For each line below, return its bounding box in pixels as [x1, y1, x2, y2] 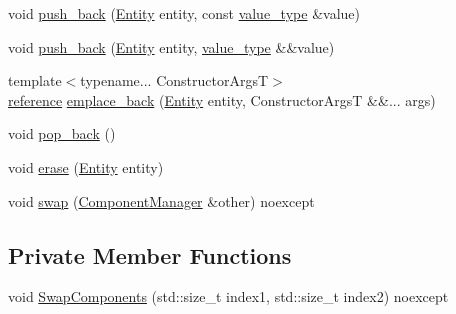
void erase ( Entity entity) [8, 156, 164, 177]
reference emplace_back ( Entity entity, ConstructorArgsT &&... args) [8, 89, 436, 110]
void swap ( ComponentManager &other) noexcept [8, 190, 315, 211]
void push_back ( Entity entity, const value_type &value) [8, 3, 360, 23]
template [8, 70, 62, 91]
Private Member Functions [8, 239, 292, 270]
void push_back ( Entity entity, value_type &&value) [8, 36, 335, 57]
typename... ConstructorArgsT [80, 70, 269, 91]
